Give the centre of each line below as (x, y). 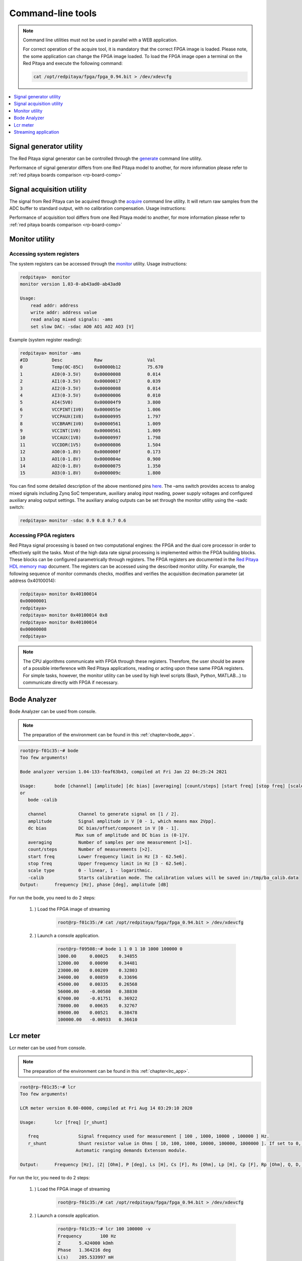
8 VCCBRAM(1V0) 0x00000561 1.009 (90, 423)
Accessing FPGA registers (42, 535)
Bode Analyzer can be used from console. (53, 711)
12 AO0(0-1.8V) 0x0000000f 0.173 (90, 452)
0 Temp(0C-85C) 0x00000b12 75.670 (92, 367)
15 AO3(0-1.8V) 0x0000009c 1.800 (90, 473)
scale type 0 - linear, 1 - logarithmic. (90, 871)
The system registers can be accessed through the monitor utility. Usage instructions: (98, 264)
